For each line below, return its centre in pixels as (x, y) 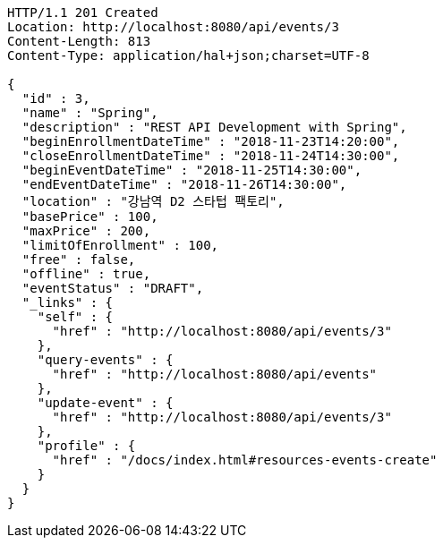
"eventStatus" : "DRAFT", (113, 288)
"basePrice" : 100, (90, 217)
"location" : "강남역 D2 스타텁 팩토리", (153, 201)
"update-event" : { (105, 403)
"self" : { (75, 317)
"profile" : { (86, 446)
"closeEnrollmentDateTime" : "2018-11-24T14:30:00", (211, 156)
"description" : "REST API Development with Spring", (214, 127)
